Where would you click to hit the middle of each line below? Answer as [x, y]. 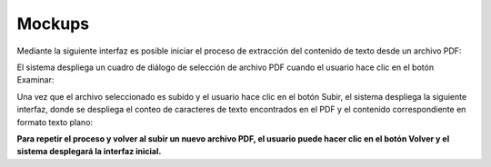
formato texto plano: [55, 122]
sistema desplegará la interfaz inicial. [89, 152]
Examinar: [35, 80]
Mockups [53, 24]
